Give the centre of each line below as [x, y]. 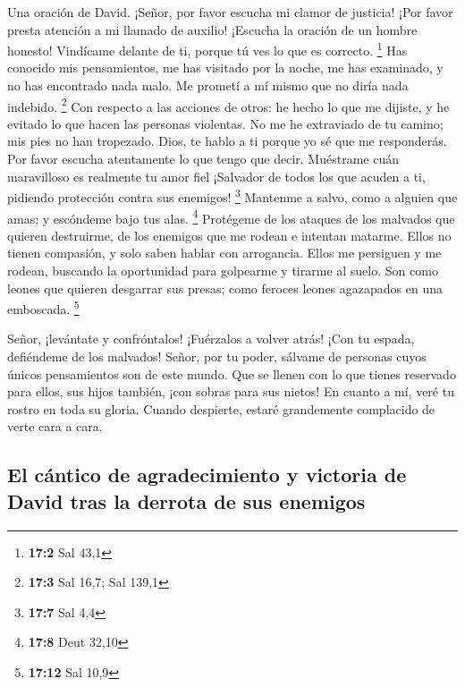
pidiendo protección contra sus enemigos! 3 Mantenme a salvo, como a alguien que [232, 195]
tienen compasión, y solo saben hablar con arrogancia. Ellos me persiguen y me [224, 253]
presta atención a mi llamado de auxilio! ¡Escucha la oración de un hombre [212, 29]
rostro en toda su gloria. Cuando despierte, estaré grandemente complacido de [221, 408]
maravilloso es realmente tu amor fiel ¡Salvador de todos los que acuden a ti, [216, 176]
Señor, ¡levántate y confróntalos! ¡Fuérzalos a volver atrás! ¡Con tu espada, [211, 339]
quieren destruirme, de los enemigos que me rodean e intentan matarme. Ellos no [229, 235]
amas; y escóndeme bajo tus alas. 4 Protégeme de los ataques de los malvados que [231, 216]
